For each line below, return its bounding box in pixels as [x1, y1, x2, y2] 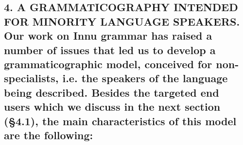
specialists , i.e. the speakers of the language [4, 71, 228, 86]
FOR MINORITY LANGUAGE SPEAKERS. [4, 14, 240, 29]
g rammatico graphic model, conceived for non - [4, 56, 239, 71]
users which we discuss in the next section [4, 99, 221, 114]
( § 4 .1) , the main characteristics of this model [4, 113, 237, 128]
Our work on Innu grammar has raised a [4, 28, 212, 43]
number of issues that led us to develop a [4, 42, 216, 57]
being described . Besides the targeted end [4, 85, 219, 100]
